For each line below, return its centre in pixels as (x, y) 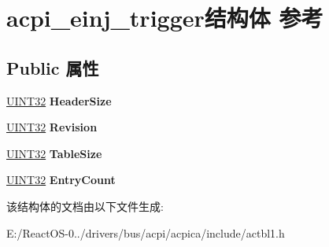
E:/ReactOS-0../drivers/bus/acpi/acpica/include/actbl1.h (146, 232)
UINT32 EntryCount (61, 180)
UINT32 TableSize (54, 153)
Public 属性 (53, 67)
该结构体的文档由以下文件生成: (85, 206)
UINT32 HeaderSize (59, 100)
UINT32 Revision (52, 127)
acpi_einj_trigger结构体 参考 (165, 18)
